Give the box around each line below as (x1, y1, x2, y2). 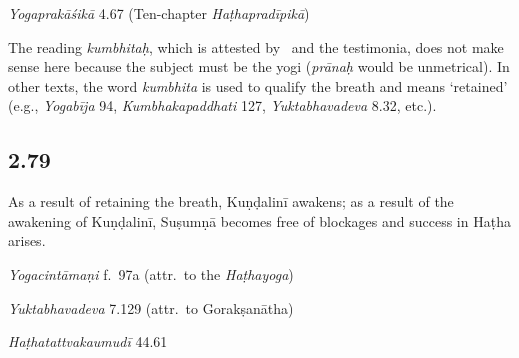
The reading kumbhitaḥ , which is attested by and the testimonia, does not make (8, 36, 504, 57)
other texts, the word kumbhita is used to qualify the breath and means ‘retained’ (8, 75, 508, 96)
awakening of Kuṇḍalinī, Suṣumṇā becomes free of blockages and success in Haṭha (8, 210, 511, 231)
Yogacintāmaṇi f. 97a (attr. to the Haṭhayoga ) (8, 263, 294, 284)
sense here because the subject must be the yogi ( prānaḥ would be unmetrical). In (8, 56, 510, 77)
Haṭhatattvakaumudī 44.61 (8, 331, 168, 352)
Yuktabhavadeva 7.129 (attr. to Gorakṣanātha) (8, 297, 294, 318)
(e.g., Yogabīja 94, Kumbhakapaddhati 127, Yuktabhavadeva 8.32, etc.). (8, 95, 437, 116)
